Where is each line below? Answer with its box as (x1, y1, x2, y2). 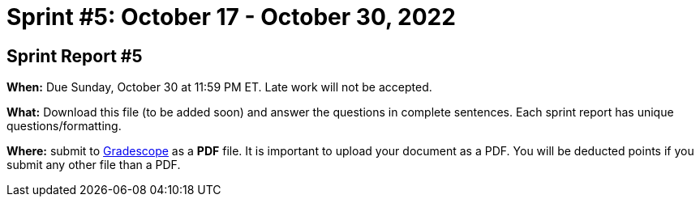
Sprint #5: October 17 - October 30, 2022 (6, 3, 456, 31)
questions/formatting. (6, 119, 122, 133)
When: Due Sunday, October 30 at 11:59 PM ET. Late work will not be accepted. (6, 80, 432, 95)
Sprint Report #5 (6, 45, 143, 66)
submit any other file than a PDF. (6, 158, 181, 172)
